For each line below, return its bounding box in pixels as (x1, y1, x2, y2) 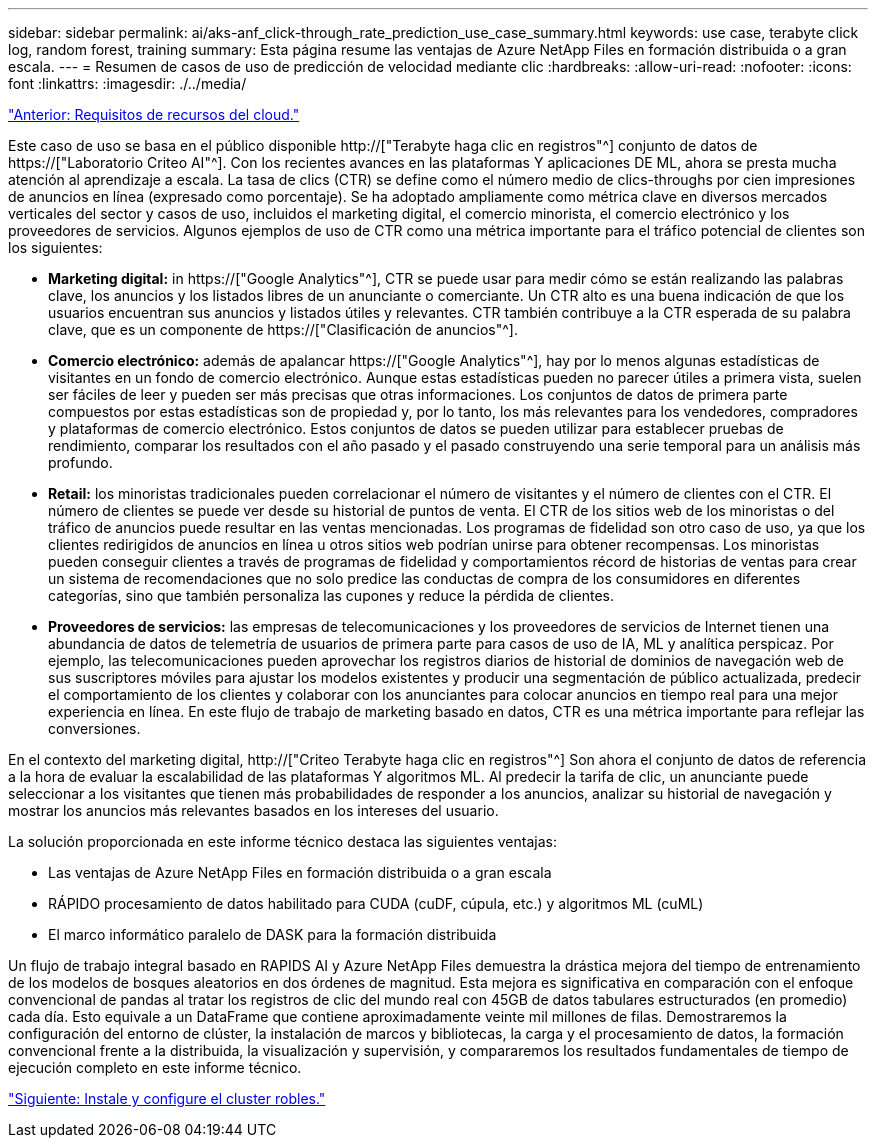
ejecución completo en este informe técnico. (8, 1059, 302, 1076)
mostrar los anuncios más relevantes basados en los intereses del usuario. (8, 802, 499, 819)
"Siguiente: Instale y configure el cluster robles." (8, 1090, 326, 1107)
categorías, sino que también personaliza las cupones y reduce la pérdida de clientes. (48, 587, 615, 604)
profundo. (48, 454, 113, 471)
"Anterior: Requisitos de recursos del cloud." (8, 106, 300, 123)
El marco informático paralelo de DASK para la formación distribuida (48, 926, 497, 943)
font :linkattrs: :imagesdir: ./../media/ (8, 75, 247, 92)
